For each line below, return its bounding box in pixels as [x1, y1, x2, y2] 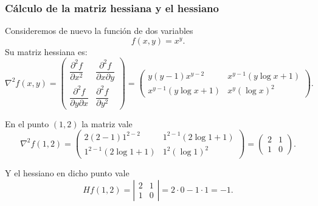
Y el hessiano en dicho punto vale [5, 167, 130, 179]
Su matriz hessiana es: [5, 45, 88, 58]
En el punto [5, 117, 49, 130]
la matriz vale [81, 117, 133, 130]
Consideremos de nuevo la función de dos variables [5, 24, 193, 37]
